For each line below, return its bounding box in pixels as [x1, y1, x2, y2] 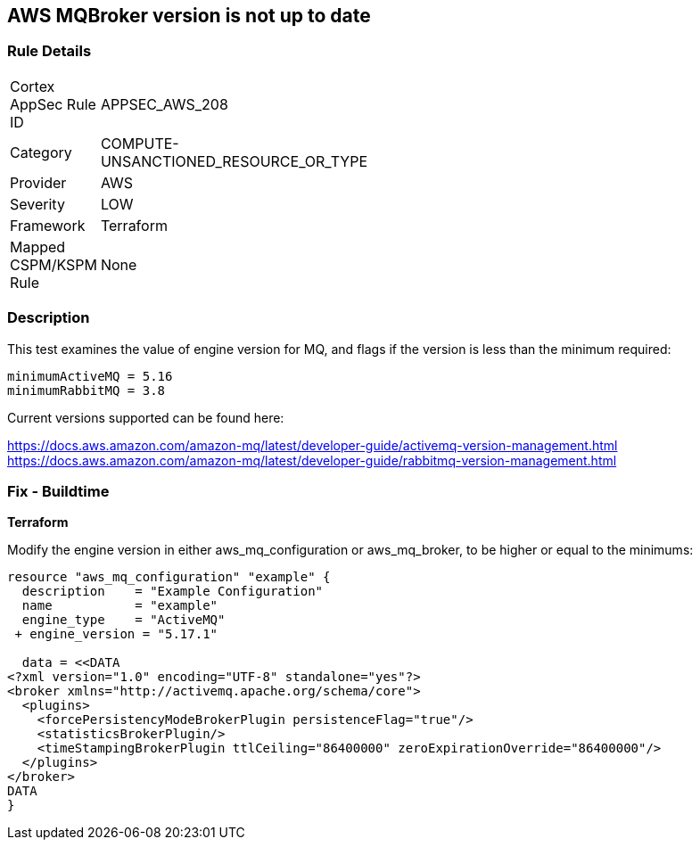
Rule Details [7, 42, 92, 61]
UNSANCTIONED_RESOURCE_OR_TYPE [100, 152, 368, 170]
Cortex [10, 77, 55, 95]
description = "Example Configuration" [21, 584, 324, 599]
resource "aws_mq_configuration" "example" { [7, 570, 331, 585]
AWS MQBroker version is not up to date [7, 4, 371, 27]
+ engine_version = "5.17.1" [14, 627, 218, 642]
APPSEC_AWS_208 [100, 95, 228, 113]
